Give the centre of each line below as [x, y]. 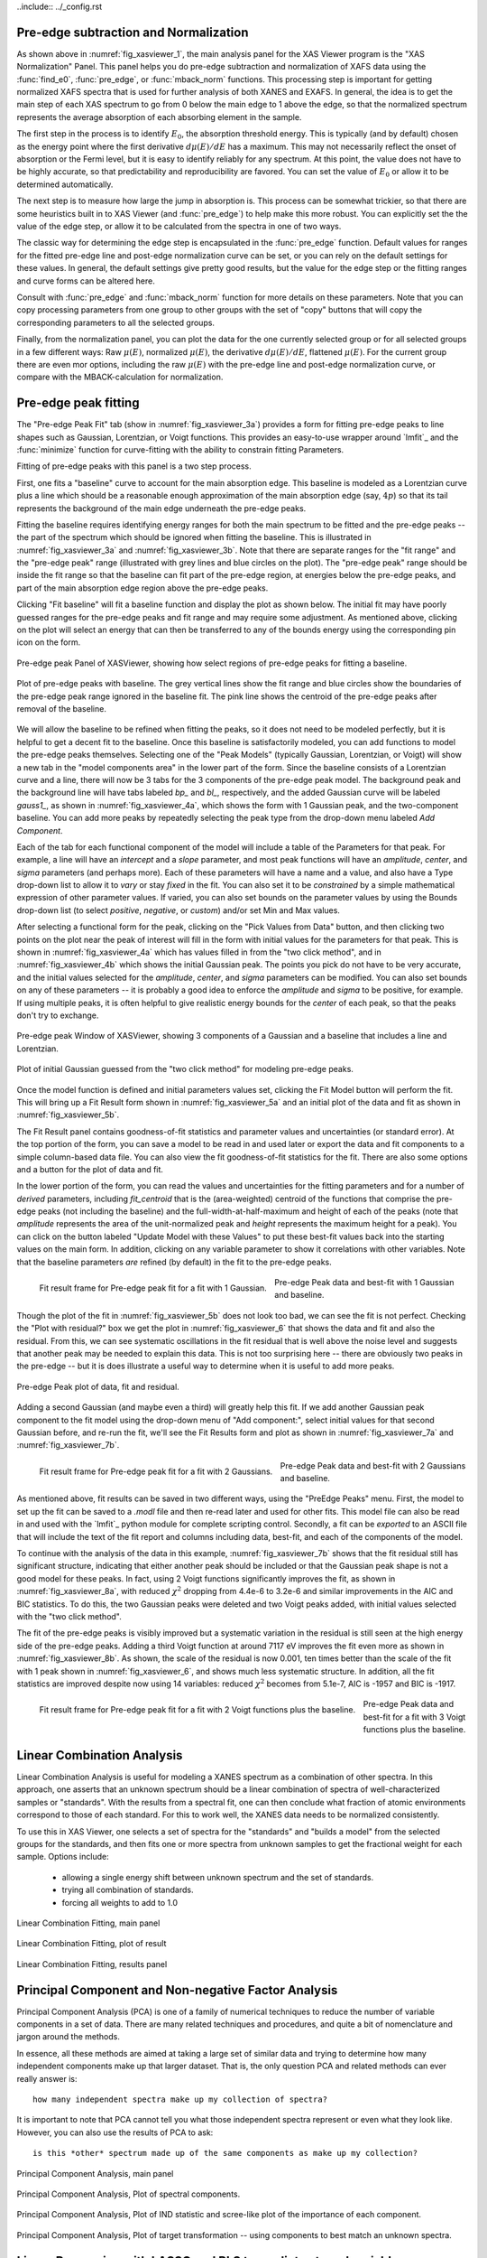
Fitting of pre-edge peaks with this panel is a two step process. [134, 466]
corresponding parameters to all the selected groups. [116, 322]
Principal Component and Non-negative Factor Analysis [177, 1990]
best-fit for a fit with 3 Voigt [414, 1717]
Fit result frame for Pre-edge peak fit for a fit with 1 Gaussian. [153, 1288]
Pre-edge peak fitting [78, 403]
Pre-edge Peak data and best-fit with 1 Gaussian [364, 1283]
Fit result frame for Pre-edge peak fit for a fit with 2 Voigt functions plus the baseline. [198, 1710]
